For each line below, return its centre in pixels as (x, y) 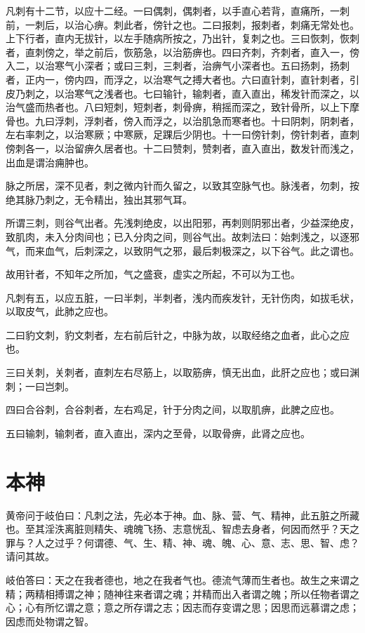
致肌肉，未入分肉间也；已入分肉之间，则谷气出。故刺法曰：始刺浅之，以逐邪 (182, 236)
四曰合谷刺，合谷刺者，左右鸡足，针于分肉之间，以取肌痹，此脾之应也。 (173, 409)
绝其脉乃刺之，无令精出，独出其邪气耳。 (99, 199)
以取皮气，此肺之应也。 (60, 311)
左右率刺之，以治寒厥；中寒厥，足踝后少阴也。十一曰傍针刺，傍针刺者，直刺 (182, 134)
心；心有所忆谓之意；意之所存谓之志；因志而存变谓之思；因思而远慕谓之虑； (182, 607)
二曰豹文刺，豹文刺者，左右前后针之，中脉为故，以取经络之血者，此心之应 (178, 334)
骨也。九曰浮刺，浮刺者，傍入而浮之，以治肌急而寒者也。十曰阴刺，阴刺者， (182, 120)
